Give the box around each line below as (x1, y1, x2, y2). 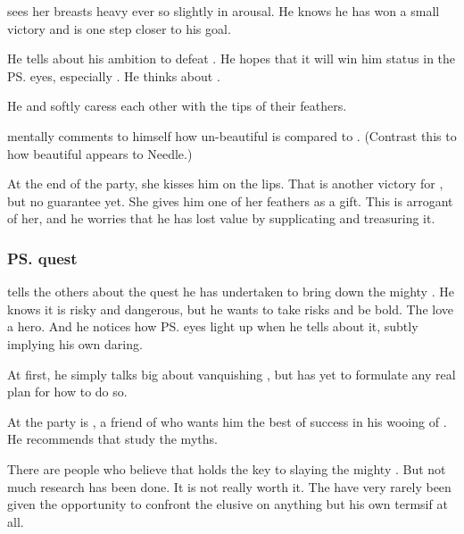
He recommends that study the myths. (7, 430, 218, 448)
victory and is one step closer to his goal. (7, 19, 231, 38)
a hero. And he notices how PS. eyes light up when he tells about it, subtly (7, 317, 418, 336)
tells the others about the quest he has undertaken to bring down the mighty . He (7, 282, 454, 301)
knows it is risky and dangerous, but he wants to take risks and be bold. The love (7, 299, 453, 318)
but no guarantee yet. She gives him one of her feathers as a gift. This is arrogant (7, 191, 453, 210)
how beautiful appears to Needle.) (7, 144, 193, 163)
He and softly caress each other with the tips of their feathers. (7, 96, 347, 115)
